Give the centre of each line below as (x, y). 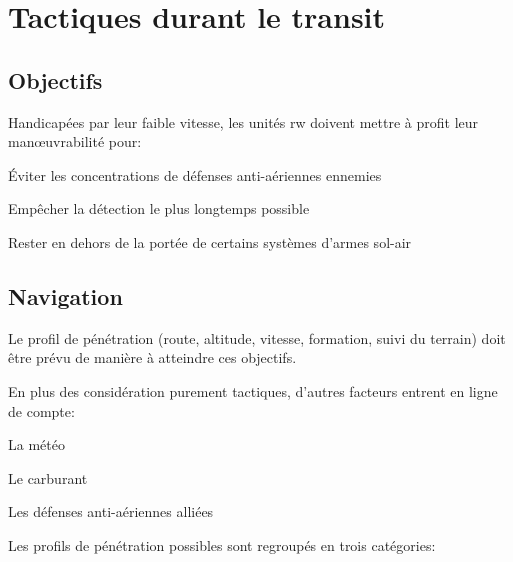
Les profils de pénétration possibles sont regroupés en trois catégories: (222, 544)
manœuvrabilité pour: (75, 141)
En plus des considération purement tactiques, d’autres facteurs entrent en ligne (253, 390)
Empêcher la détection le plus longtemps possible (159, 208)
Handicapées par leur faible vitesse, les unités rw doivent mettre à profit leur (243, 121)
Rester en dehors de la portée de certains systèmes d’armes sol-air (210, 241)
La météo (36, 444)
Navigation (65, 295)
